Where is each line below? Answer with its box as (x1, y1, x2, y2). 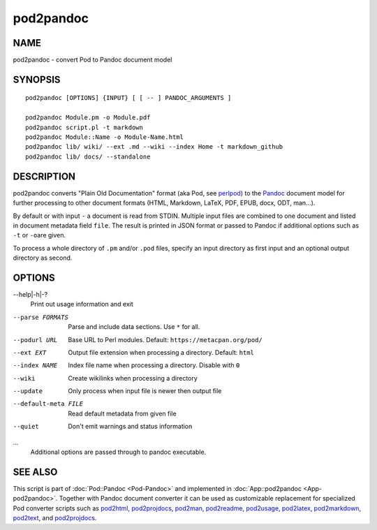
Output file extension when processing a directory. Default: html (68, 348, 254, 356)
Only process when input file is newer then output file (68, 387, 222, 395)
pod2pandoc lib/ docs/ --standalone (25, 152, 151, 161)
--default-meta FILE (13, 400, 84, 408)
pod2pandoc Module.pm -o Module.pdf (25, 114, 151, 122)
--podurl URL (13, 336, 58, 344)
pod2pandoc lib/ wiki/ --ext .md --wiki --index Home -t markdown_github (25, 143, 283, 151)
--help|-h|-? (13, 290, 48, 298)
